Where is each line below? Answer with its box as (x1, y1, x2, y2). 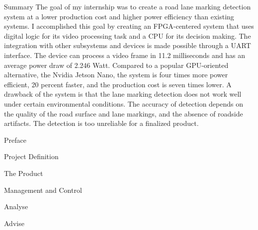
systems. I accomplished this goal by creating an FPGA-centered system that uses (4, 21, 254, 31)
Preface (4, 134, 26, 145)
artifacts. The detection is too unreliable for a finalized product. (4, 118, 199, 128)
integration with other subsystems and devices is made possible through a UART (4, 40, 251, 51)
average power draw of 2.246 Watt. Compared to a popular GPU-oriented (4, 59, 229, 70)
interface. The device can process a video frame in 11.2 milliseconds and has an (4, 50, 246, 60)
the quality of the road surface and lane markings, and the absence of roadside (4, 108, 243, 118)
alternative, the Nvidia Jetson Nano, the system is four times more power (4, 69, 228, 80)
